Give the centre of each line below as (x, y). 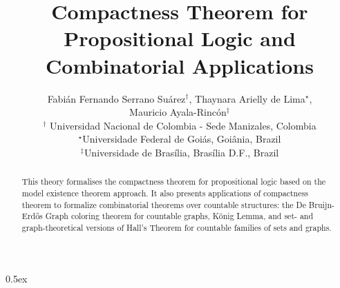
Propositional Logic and (180, 38)
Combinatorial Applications (180, 65)
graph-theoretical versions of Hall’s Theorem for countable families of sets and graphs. (177, 227)
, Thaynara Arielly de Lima (247, 98)
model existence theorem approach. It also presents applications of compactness (165, 193)
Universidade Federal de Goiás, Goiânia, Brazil (182, 139)
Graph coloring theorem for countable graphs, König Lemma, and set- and (179, 216)
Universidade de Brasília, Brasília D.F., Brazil (181, 152)
